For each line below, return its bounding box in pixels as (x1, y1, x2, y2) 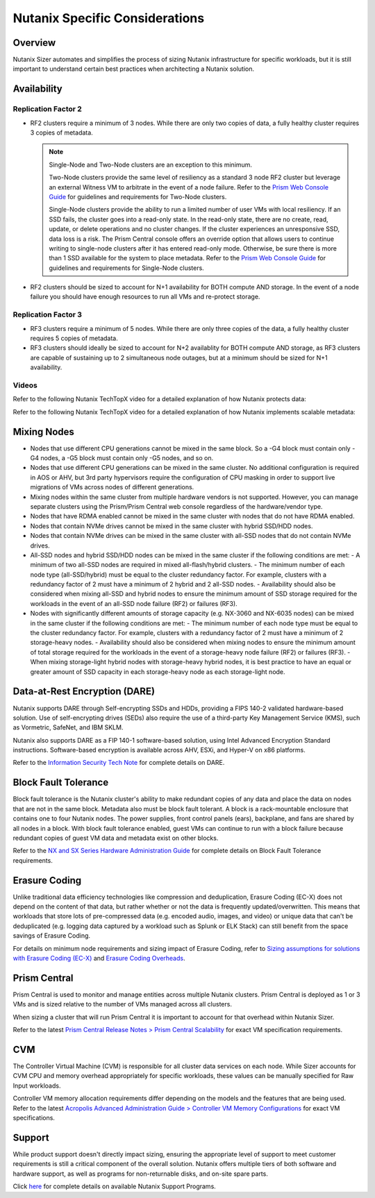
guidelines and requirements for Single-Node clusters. (49, 264, 204, 272)
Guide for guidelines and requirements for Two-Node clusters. (49, 192, 227, 201)
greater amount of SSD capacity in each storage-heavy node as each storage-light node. (30, 667, 285, 676)
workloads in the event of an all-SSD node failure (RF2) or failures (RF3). (30, 599, 237, 607)
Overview (12, 37, 56, 49)
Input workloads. (12, 1081, 61, 1090)
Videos (12, 380, 37, 390)
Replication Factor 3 (12, 310, 83, 319)
